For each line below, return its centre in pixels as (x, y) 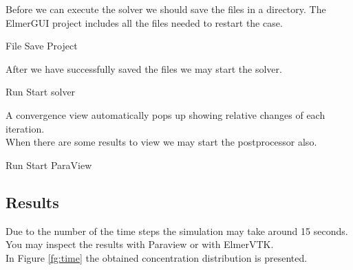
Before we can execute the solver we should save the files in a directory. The (166, 9)
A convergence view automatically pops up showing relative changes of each (165, 114)
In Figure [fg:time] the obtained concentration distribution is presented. (157, 257)
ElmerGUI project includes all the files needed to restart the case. (144, 22)
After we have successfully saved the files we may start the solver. (144, 68)
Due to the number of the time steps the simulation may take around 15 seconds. (177, 230)
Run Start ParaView (49, 165)
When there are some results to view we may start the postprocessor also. (161, 142)
